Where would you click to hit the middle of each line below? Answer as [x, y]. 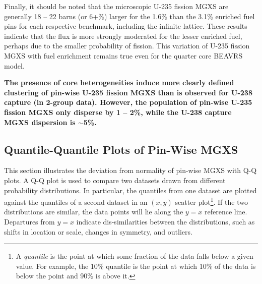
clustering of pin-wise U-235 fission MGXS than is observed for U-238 [128, 92]
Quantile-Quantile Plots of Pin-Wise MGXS [121, 149]
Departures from [29, 221]
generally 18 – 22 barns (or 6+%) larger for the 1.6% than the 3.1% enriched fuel [129, 16]
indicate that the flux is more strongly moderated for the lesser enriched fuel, [123, 36]
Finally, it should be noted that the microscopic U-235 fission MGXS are [116, 6]
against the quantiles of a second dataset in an [76, 202]
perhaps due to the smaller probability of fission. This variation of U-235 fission [127, 46]
